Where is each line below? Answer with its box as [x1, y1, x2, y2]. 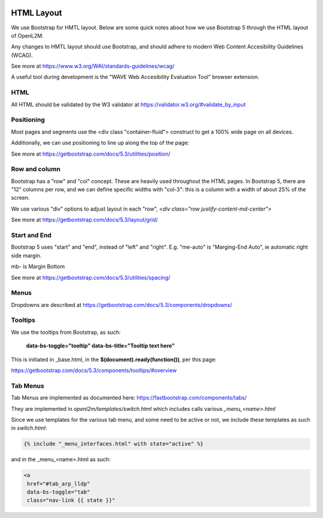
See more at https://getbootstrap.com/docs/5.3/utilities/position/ [11, 150, 170, 157]
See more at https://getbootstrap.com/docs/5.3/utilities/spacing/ [11, 274, 170, 281]
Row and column [11, 165, 61, 173]
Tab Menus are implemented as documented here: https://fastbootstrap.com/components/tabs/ [11, 394, 247, 401]
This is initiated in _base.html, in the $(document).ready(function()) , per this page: [11, 356, 217, 363]
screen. [11, 194, 30, 202]
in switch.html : [11, 425, 47, 432]
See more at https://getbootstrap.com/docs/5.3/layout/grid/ [11, 216, 159, 224]
